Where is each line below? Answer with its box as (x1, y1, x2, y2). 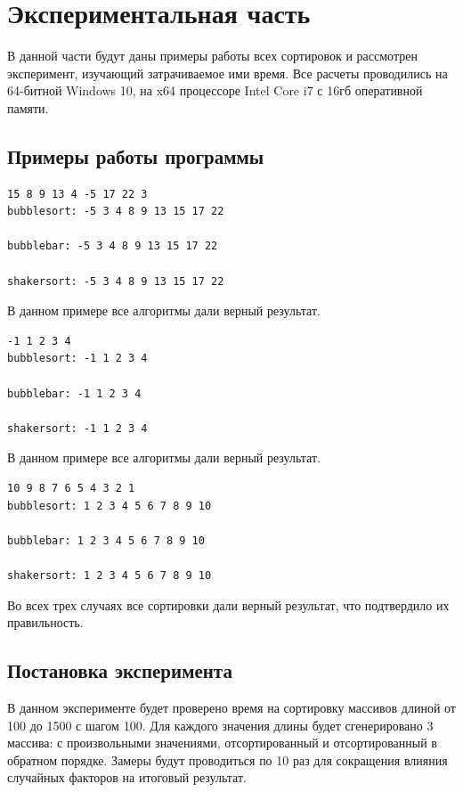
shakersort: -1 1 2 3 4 (7, 421, 148, 435)
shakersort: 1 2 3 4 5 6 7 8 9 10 (7, 568, 212, 582)
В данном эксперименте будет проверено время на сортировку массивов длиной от (7, 698, 456, 716)
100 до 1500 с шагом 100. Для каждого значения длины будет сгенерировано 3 (7, 715, 434, 734)
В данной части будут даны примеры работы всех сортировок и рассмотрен (7, 46, 418, 65)
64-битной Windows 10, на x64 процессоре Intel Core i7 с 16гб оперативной (7, 81, 423, 100)
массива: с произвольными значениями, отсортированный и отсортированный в (7, 733, 437, 752)
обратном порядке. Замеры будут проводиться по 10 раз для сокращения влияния (7, 750, 448, 769)
